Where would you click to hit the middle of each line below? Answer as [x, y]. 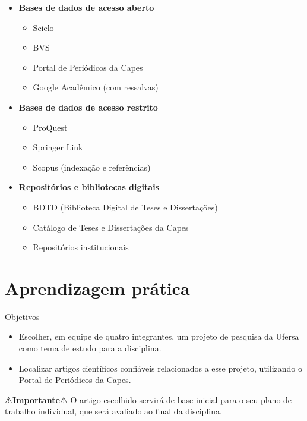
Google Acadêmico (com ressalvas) [96, 87]
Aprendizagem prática [97, 288]
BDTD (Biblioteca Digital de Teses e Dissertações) [125, 207]
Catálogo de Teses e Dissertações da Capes [111, 227]
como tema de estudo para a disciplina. [90, 348]
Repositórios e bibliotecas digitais [89, 187]
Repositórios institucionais [81, 247]
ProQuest [50, 127]
